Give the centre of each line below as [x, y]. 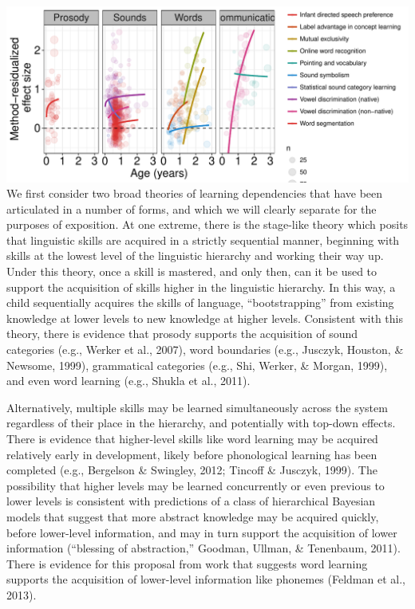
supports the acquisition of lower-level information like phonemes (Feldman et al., [206, 579]
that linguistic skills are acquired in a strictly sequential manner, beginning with [203, 240]
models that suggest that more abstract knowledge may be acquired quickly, [193, 516]
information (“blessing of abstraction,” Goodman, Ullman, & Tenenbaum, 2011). [204, 548]
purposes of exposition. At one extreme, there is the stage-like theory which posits [207, 224]
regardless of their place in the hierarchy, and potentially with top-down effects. [201, 423]
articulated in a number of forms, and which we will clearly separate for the [192, 208]
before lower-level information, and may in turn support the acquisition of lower [202, 532]
